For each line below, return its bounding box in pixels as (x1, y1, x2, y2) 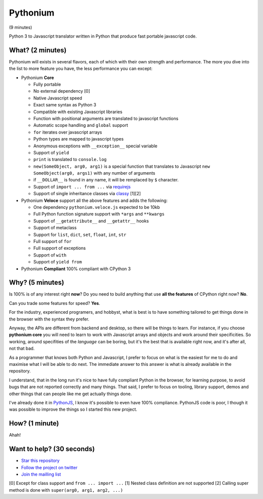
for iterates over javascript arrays (33, 129, 102, 135)
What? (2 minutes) (9, 46, 67, 54)
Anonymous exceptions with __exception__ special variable (33, 143, 158, 149)
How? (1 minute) (9, 419, 59, 428)
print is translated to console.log (33, 157, 107, 162)
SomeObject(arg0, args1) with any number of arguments (33, 170, 155, 176)
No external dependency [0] (33, 88, 90, 94)
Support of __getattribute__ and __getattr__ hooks (33, 218, 149, 224)
